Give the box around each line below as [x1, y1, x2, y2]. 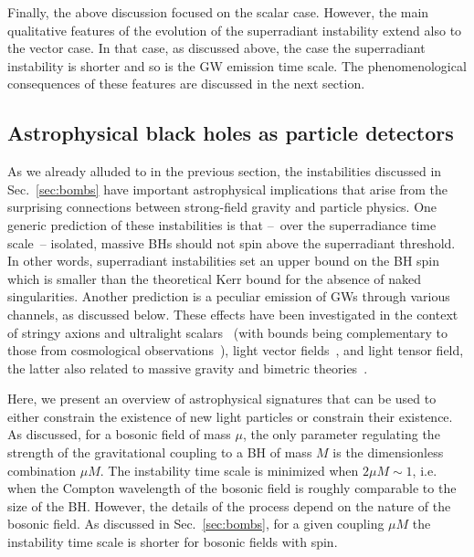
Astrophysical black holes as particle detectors [7, 119, 454, 147]
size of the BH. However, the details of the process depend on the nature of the [7, 496, 451, 515]
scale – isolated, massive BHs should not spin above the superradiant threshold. [7, 233, 456, 252]
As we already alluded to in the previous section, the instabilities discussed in [7, 162, 442, 181]
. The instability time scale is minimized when [100, 460, 359, 479]
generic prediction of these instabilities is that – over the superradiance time [7, 215, 437, 234]
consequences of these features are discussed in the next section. [7, 74, 365, 93]
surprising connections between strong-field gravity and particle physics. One [7, 197, 437, 216]
